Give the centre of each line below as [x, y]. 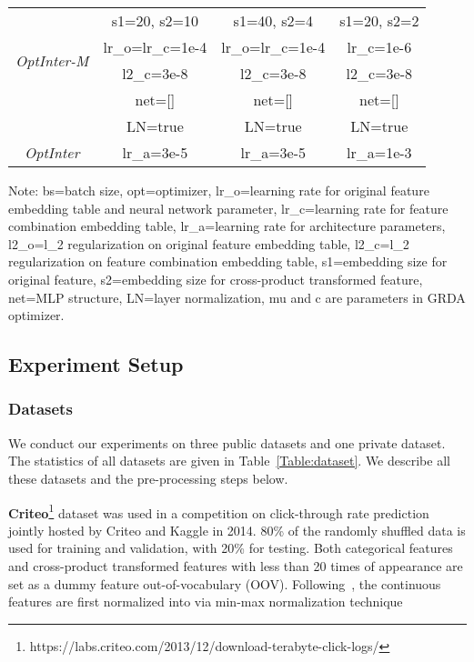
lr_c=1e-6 [379, 47]
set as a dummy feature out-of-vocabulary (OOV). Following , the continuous [225, 583]
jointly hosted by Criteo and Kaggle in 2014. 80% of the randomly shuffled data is [237, 530]
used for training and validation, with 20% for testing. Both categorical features [231, 548]
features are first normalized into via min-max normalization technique [206, 602]
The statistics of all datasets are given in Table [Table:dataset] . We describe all [229, 461]
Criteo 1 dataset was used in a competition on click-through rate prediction [219, 511]
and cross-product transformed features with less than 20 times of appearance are [236, 565]
